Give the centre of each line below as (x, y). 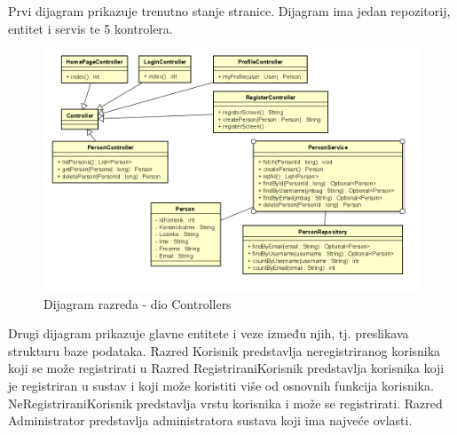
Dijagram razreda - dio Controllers (138, 303)
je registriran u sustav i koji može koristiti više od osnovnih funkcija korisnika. (221, 385)
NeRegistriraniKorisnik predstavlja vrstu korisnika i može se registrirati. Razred (225, 403)
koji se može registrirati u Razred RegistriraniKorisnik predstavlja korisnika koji (226, 368)
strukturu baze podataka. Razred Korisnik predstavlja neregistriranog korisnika (225, 350)
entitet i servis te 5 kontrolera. (91, 28)
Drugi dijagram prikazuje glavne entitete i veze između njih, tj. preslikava (209, 333)
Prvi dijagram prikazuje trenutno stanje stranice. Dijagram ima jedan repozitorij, (229, 11)
